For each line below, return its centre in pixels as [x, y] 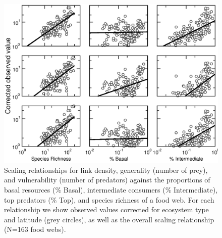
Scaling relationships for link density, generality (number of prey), [106, 170]
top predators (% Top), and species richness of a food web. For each [109, 199]
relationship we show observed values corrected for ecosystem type [106, 209]
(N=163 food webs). [35, 229]
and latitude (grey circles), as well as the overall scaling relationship [109, 219]
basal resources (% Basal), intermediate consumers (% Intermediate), [111, 190]
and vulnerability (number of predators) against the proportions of [107, 180]
